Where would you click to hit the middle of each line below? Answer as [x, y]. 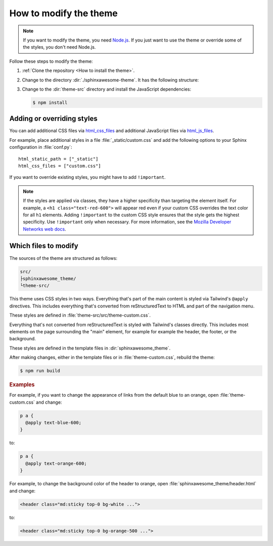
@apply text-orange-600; [56, 463]
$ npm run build [40, 371]
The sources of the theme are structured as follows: [63, 258]
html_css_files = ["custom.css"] [60, 166]
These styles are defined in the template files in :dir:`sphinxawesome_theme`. [90, 348]
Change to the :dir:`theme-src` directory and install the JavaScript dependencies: [107, 89]
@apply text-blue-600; [54, 423]
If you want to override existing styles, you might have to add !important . [87, 177]
